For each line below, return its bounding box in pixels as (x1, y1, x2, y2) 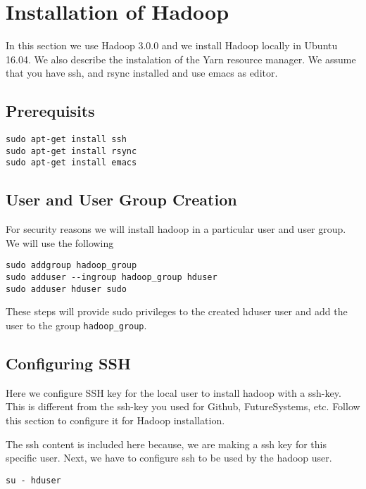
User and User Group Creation (6, 189, 237, 210)
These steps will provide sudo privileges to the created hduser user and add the (6, 304, 348, 319)
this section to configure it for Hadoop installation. (6, 413, 225, 428)
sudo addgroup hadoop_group (6, 260, 137, 271)
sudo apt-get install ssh (6, 134, 127, 145)
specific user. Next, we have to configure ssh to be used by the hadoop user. (6, 450, 332, 465)
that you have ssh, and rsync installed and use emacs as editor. (6, 65, 278, 80)
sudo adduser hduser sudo (6, 284, 127, 294)
